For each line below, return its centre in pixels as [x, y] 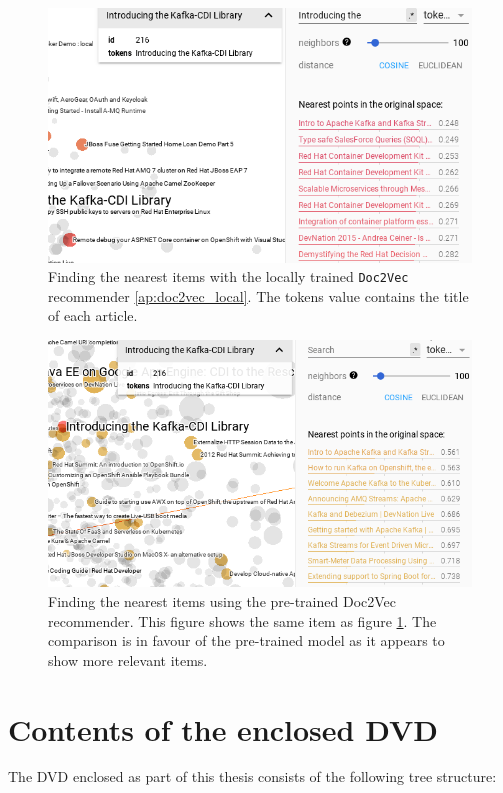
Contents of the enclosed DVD [223, 728]
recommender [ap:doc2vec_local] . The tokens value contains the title [258, 295]
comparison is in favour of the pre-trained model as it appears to [246, 640]
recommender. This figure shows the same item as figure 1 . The [242, 620]
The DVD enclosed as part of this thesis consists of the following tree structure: [252, 776]
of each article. [93, 315]
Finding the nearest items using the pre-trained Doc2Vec [222, 600]
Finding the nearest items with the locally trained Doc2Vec [228, 276]
